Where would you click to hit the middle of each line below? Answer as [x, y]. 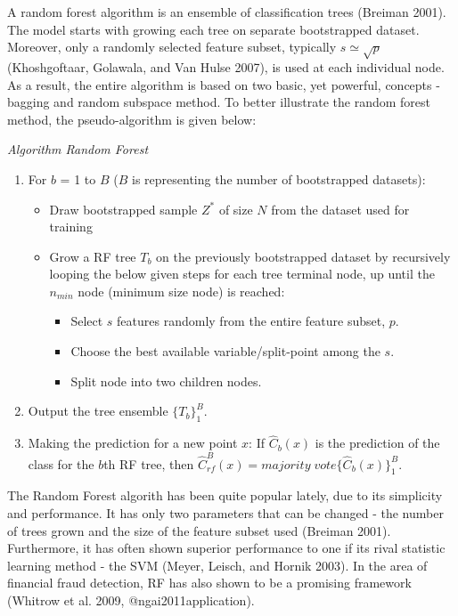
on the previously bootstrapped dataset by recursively [303, 256]
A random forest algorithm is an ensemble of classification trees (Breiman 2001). [227, 12]
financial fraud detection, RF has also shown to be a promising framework [209, 583]
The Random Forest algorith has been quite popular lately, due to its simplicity [225, 495]
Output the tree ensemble [98, 411]
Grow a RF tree [93, 256]
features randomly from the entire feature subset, [251, 321]
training [71, 227]
